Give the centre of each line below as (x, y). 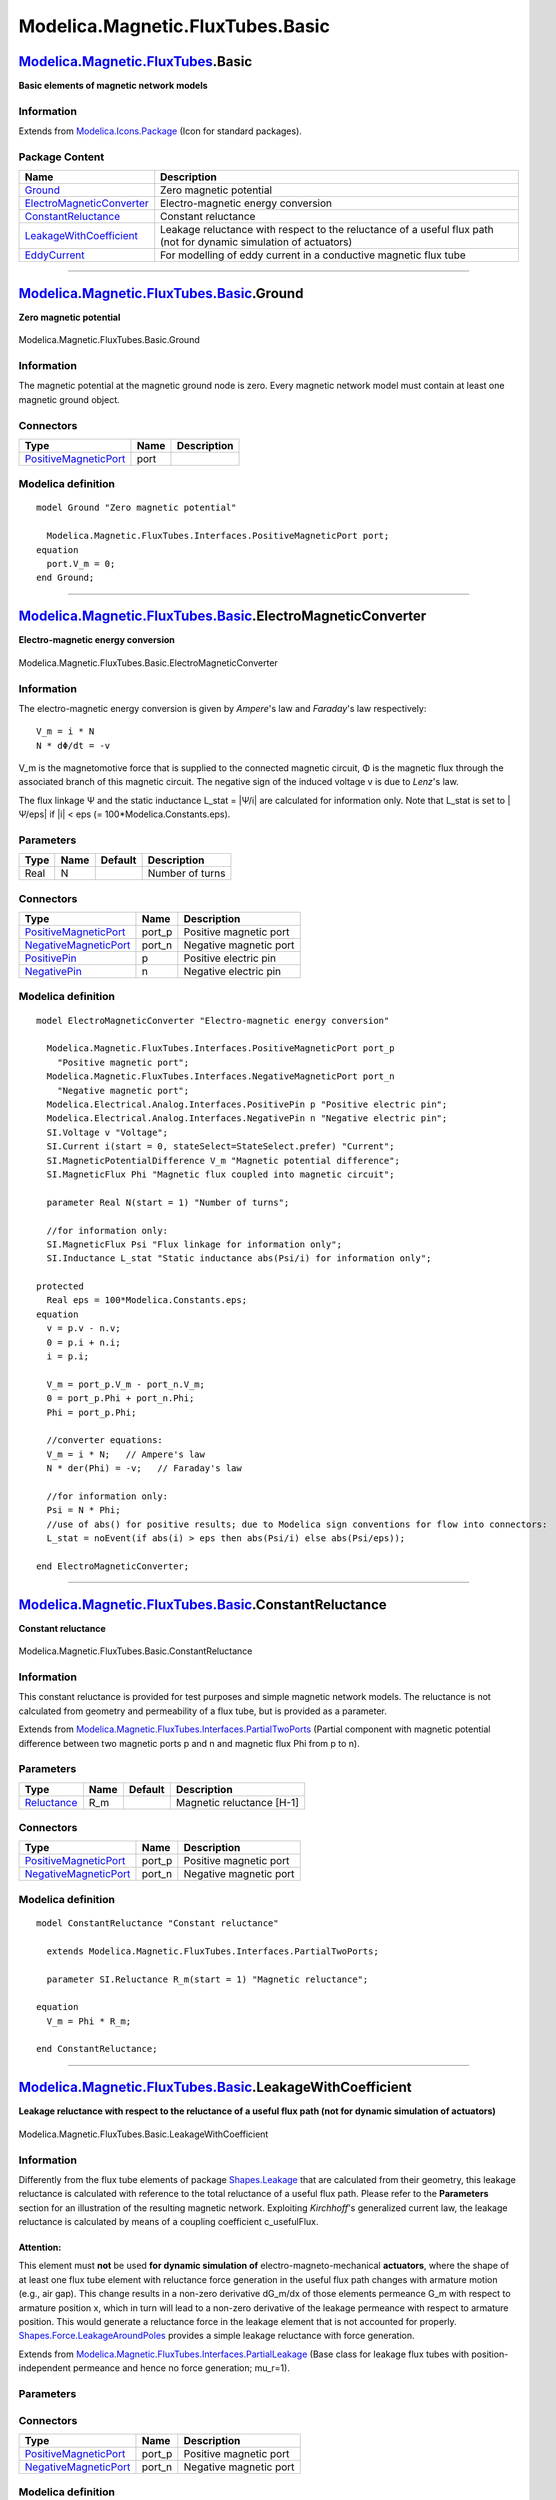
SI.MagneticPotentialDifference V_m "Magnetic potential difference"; (223, 1160)
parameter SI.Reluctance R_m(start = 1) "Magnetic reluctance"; (207, 1979)
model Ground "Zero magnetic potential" (136, 508)
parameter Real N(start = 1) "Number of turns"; (168, 1202)
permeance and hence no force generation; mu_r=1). (181, 2368)
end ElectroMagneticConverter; (113, 1566)
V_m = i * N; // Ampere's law (125, 1454)
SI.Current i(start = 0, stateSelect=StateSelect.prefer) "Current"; (220, 1146)
